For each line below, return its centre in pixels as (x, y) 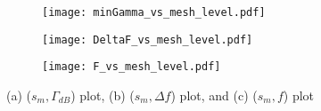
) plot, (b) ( (103, 95)
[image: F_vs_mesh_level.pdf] (132, 67)
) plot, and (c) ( (214, 95)
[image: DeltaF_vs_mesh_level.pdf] (148, 40)
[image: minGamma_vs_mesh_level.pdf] (154, 12)
